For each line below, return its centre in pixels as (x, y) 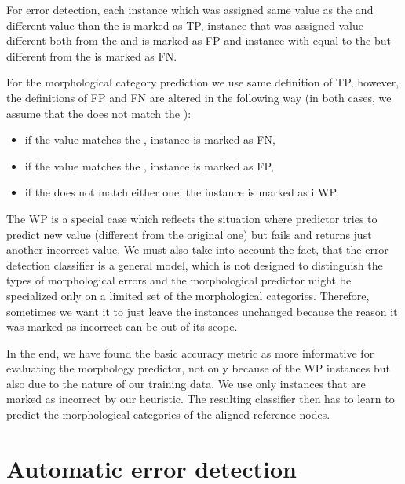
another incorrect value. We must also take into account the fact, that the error (197, 249)
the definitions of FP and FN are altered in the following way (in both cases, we (199, 97)
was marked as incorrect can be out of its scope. (122, 326)
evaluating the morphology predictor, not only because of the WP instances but (199, 368)
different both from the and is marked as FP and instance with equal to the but (199, 40)
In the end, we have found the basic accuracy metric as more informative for (190, 352)
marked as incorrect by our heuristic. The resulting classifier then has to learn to (201, 399)
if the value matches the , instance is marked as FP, (149, 165)
